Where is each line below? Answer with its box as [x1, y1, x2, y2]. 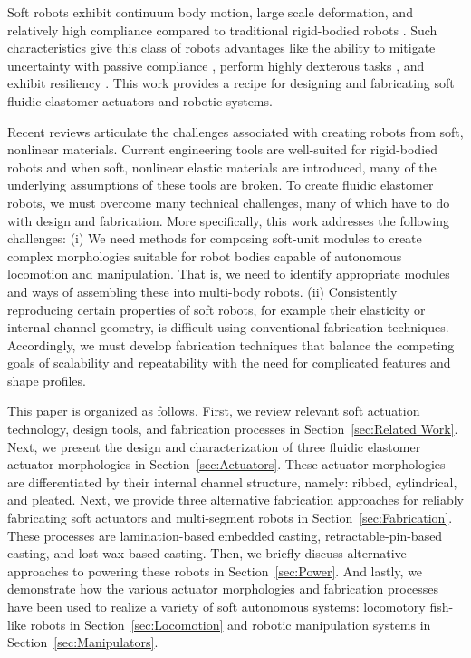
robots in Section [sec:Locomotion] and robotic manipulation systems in [30, 614, 431, 633]
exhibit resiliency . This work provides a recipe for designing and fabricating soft [7, 74, 455, 93]
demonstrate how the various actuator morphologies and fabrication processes [7, 579, 438, 598]
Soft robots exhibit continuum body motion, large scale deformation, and [7, 3, 413, 21]
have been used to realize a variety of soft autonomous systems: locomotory [7, 597, 426, 615]
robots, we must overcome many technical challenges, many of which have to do [7, 192, 450, 211]
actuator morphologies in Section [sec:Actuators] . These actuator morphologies [7, 455, 446, 474]
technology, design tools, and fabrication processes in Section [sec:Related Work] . [7, 419, 458, 438]
